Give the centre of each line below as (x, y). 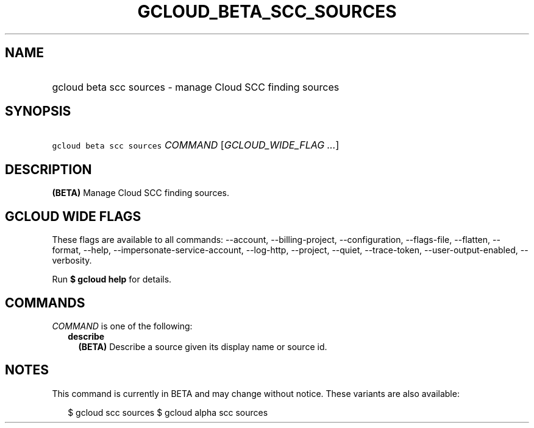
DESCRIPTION (48, 169)
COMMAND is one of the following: (122, 326)
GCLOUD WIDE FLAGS (73, 216)
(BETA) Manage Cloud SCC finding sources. (141, 193)
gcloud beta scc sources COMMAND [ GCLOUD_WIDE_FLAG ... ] (196, 145)
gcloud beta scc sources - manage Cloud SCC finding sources (196, 87)
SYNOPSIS (38, 111)
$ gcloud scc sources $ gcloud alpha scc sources (168, 412)
